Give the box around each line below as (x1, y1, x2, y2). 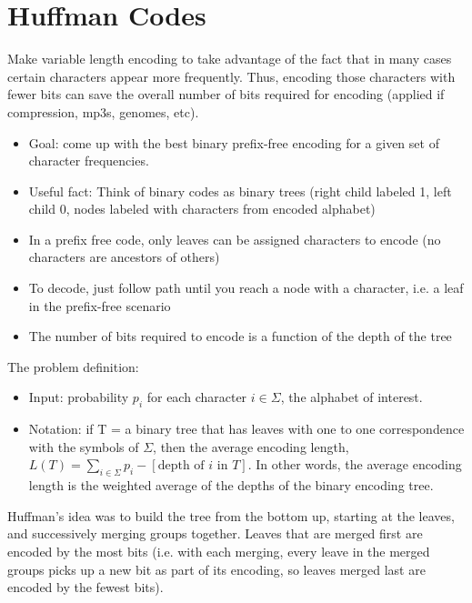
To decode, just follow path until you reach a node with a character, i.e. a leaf (28, 278, 464, 297)
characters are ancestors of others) (28, 247, 220, 266)
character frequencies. (28, 151, 149, 170)
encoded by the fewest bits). (7, 578, 164, 597)
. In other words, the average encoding (247, 455, 462, 474)
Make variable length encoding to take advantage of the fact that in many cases (7, 49, 452, 68)
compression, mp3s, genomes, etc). (7, 102, 199, 121)
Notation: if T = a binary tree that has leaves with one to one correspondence (28, 419, 465, 438)
